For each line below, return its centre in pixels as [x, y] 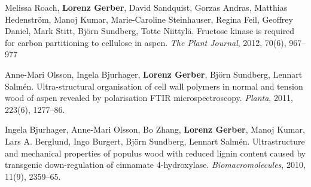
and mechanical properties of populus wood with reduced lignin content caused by [155, 153]
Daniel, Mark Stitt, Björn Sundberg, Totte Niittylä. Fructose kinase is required [150, 31]
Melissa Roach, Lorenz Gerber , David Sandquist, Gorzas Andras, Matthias [146, 7]
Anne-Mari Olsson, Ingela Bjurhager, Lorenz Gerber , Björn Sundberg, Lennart [154, 74]
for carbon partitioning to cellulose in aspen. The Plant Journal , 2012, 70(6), [146, 42]
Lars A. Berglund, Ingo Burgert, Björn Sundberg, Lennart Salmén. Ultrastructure [155, 141]
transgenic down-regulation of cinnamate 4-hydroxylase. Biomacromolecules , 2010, [155, 165]
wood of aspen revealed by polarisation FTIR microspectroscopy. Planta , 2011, [149, 98]
